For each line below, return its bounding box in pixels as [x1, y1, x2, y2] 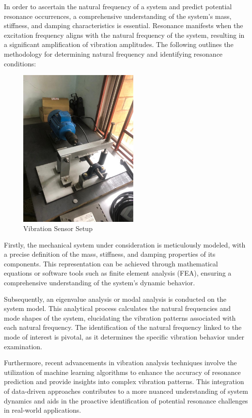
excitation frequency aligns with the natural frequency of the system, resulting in [4, 30, 245, 40]
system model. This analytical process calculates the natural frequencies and [4, 303, 231, 313]
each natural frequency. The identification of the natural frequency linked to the [4, 322, 242, 332]
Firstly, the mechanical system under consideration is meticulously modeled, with [4, 239, 246, 249]
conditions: [4, 58, 36, 68]
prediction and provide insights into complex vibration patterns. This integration [4, 376, 244, 387]
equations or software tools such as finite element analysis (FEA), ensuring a [4, 268, 232, 278]
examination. [4, 341, 42, 351]
